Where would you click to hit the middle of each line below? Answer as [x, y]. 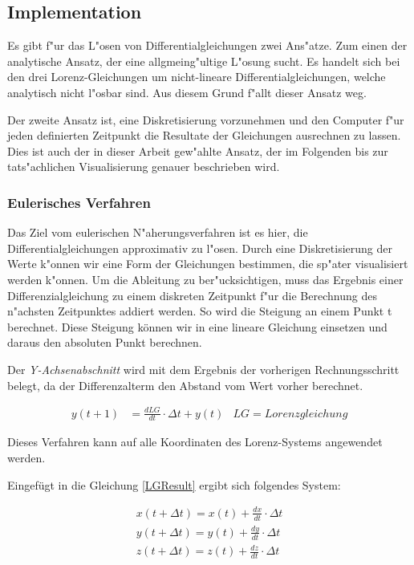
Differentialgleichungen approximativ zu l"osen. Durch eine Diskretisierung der [200, 248]
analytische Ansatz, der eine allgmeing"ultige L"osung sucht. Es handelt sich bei [204, 61]
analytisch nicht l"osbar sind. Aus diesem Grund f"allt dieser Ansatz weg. [187, 92]
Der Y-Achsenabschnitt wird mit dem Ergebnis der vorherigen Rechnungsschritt [203, 369]
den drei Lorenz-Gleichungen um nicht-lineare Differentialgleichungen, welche [197, 77]
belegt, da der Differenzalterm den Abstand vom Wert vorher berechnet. [185, 385]
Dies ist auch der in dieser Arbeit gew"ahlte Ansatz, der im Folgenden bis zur [198, 150]
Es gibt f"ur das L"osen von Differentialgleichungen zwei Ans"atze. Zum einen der [207, 45]
